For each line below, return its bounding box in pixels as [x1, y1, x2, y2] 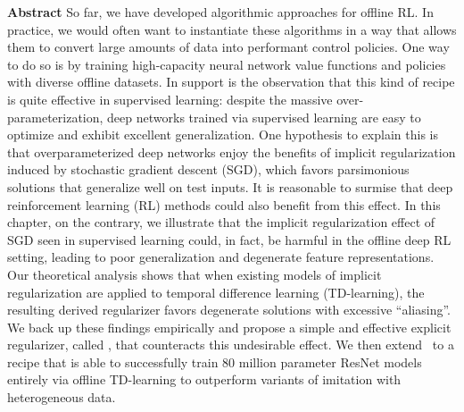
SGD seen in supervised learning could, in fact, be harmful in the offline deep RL [7, 230, 452, 248]
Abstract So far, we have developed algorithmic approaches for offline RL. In [7, 3, 434, 21]
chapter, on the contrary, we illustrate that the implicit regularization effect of [7, 213, 435, 231]
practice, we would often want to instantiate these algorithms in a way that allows [7, 20, 457, 38]
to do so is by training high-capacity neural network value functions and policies [7, 55, 446, 73]
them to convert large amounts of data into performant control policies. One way [7, 38, 450, 56]
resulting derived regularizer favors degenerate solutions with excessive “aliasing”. [7, 300, 452, 319]
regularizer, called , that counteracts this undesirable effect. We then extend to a [7, 335, 454, 354]
